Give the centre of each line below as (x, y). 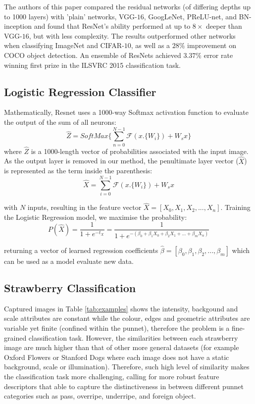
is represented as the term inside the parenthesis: (78, 171)
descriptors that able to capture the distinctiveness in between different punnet (124, 386)
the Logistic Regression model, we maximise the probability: (96, 217)
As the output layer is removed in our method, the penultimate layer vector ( (121, 161)
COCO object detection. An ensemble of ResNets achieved (93, 55)
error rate (218, 55)
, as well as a (151, 45)
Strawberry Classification (70, 288)
